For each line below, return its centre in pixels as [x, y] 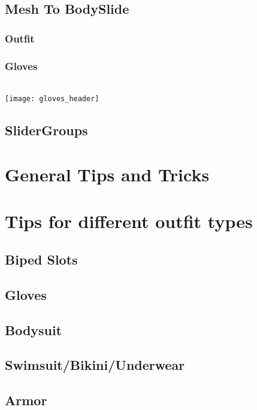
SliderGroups [46, 130]
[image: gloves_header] [52, 99]
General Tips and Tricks [107, 174]
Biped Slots [41, 259]
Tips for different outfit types [129, 221]
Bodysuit [34, 329]
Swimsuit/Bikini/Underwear [95, 365]
